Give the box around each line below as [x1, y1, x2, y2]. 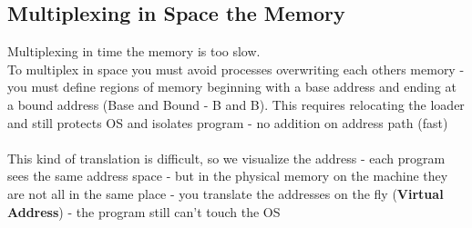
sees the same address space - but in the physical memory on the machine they [7, 166, 448, 185]
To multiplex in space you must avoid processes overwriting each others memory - [7, 59, 465, 78]
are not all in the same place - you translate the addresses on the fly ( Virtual [7, 183, 444, 203]
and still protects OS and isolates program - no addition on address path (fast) [7, 113, 448, 132]
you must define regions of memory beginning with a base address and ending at [7, 77, 457, 96]
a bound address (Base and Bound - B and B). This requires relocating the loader [7, 94, 465, 114]
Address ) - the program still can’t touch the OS [7, 202, 281, 221]
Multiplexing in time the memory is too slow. [7, 42, 261, 61]
